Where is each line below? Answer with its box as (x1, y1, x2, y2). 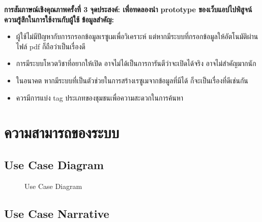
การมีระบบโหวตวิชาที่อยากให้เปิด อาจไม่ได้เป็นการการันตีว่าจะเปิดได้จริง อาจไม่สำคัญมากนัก (16, 58, 256, 69)
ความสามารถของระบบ (4, 122, 120, 143)
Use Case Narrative (4, 205, 109, 221)
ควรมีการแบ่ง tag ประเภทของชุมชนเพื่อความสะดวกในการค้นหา (16, 92, 184, 103)
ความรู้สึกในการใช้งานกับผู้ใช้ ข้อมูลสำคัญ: (4, 14, 114, 24)
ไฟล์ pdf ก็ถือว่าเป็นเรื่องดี (16, 41, 85, 51)
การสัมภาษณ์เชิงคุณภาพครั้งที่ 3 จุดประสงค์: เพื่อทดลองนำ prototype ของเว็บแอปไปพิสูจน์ (4, 4, 252, 14)
